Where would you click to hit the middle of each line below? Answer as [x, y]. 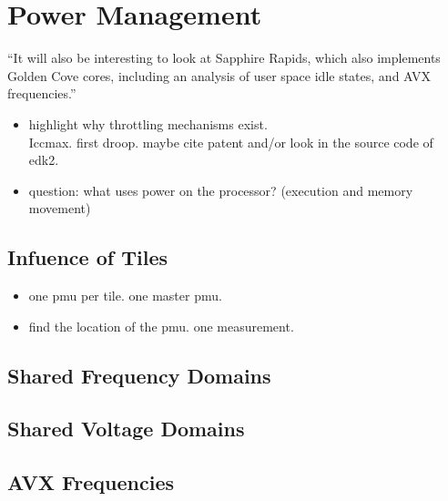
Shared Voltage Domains [126, 429]
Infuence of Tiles [87, 257]
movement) [60, 208]
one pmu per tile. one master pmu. [125, 296]
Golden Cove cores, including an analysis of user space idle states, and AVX [219, 75]
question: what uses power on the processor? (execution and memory [221, 190]
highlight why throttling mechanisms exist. [148, 123]
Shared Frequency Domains [139, 375]
